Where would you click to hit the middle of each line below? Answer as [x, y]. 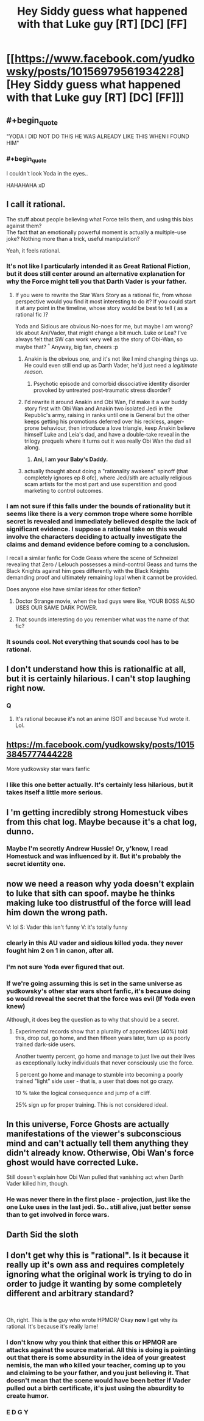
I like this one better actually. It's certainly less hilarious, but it [100, 785]
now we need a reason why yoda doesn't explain [100, 884]
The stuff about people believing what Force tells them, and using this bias [100, 219]
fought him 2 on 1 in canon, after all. [60, 951]
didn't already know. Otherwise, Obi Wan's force [100, 1153]
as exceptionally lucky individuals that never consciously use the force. [104, 1063]
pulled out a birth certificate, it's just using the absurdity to [95, 1388]
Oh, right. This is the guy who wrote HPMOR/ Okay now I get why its [92, 1320]
